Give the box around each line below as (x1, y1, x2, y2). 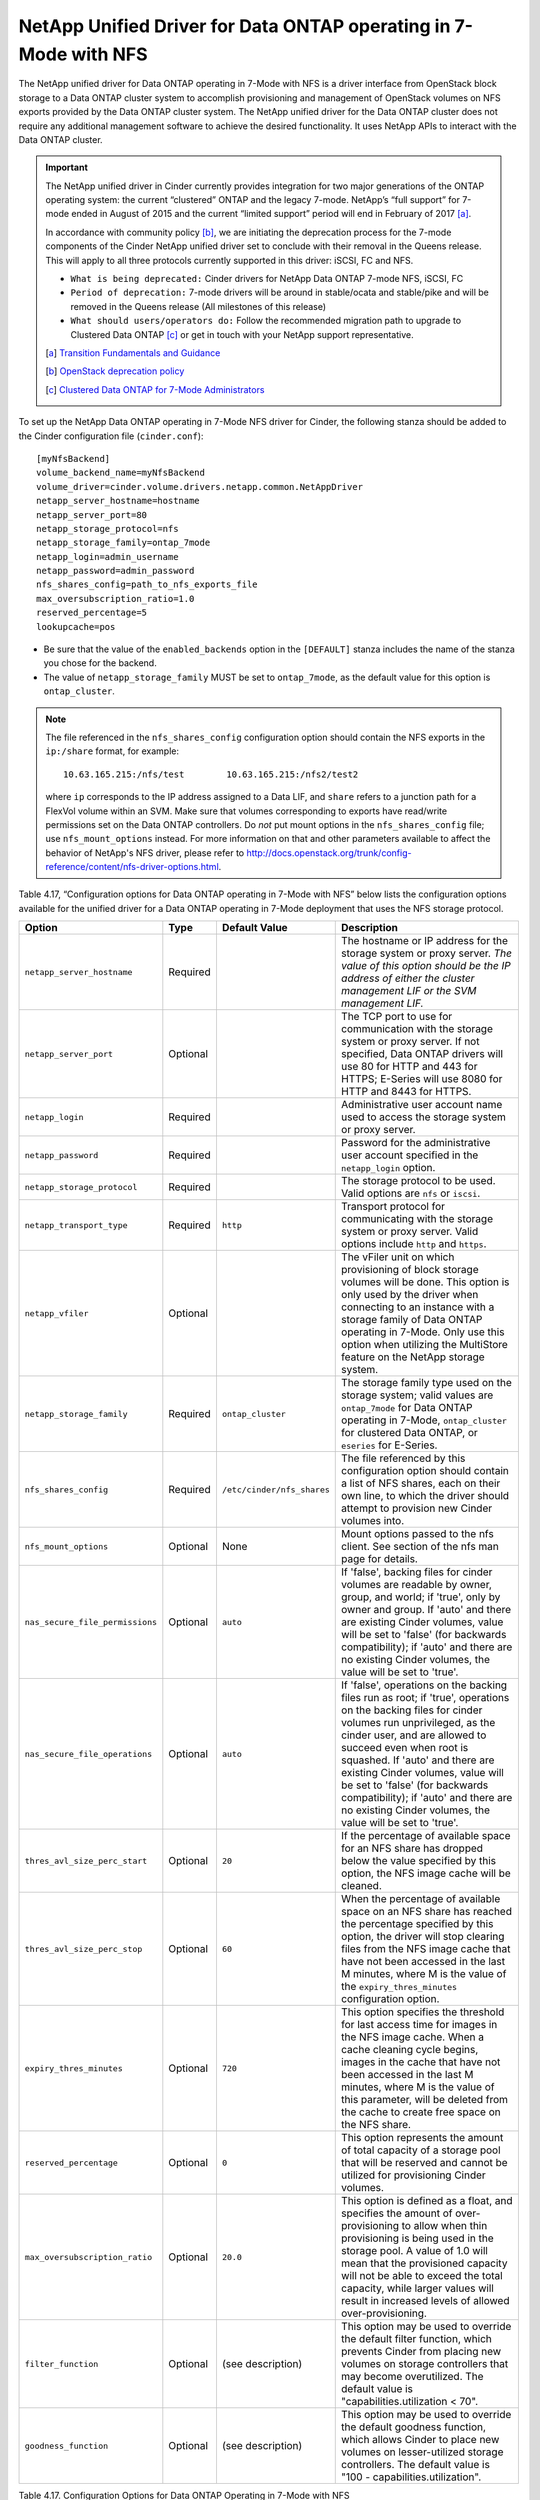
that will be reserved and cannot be (341, 2156, 509, 2170)
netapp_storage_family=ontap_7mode (36, 537, 211, 549)
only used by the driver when (341, 1288, 479, 1302)
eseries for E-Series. (341, 1438, 438, 1452)
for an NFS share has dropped (341, 1841, 484, 1855)
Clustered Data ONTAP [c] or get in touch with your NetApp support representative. (70, 328, 414, 340)
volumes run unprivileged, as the (341, 1716, 496, 1730)
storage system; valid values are (341, 1388, 494, 1402)
